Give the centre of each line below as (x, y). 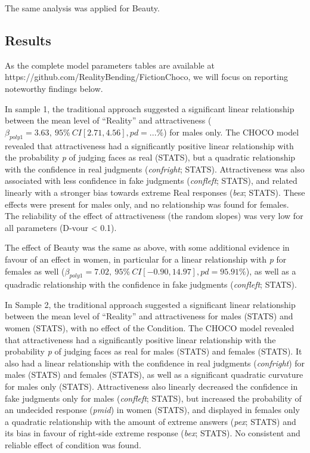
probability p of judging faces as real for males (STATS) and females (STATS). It (154, 351)
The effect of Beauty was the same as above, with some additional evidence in (147, 247)
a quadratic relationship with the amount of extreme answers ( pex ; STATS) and (151, 421)
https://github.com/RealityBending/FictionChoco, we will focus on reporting (146, 77)
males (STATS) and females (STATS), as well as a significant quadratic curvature (154, 375)
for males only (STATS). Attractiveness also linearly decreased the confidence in (151, 386)
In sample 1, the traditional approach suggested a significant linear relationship (150, 108)
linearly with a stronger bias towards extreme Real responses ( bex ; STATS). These (155, 192)
